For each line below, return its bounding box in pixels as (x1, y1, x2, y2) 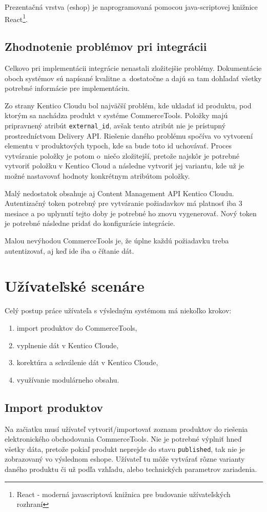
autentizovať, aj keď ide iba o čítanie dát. (5, 245, 134, 256)
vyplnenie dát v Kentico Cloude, (16, 339, 119, 350)
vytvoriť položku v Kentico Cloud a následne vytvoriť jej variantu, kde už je (5, 160, 244, 171)
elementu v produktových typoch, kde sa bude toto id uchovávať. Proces (5, 140, 232, 151)
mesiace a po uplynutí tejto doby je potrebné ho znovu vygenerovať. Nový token (5, 207, 257, 218)
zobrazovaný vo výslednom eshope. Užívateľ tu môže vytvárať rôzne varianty (5, 453, 245, 464)
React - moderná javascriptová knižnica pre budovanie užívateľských (16, 488, 231, 499)
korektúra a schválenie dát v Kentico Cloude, (16, 357, 158, 368)
